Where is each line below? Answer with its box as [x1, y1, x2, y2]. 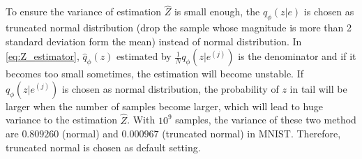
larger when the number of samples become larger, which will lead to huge [6, 98, 323, 113]
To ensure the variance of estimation [6, 4, 162, 19]
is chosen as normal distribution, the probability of [61, 81, 279, 96]
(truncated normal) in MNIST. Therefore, [162, 126, 341, 141]
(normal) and [61, 126, 119, 141]
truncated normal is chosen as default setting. [6, 139, 201, 154]
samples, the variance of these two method [175, 112, 356, 127]
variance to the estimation [6, 112, 117, 127]
